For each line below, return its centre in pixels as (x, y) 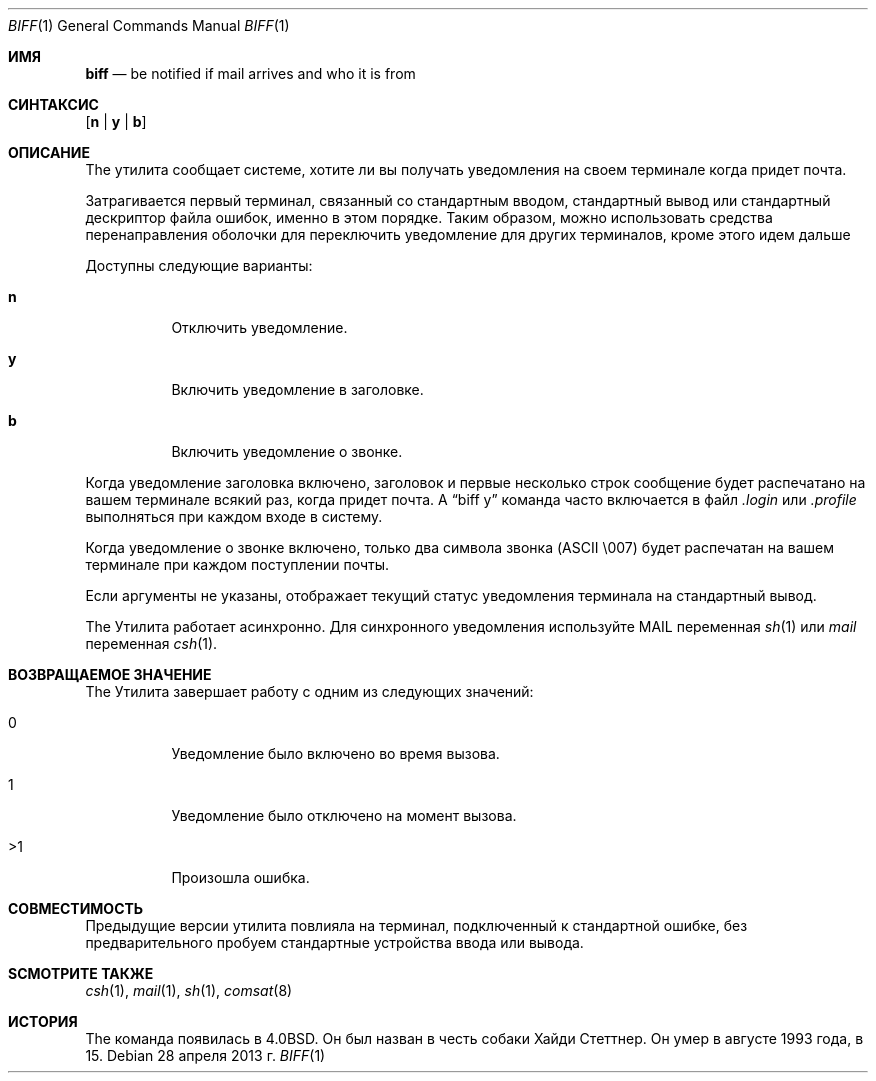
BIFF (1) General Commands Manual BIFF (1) (149, 25)
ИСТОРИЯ (43, 1021)
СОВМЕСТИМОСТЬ (76, 908)
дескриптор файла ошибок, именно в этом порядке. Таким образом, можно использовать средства (429, 217)
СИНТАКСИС (53, 104)
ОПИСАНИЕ (49, 152)
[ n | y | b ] (116, 121)
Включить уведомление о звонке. (287, 451)
